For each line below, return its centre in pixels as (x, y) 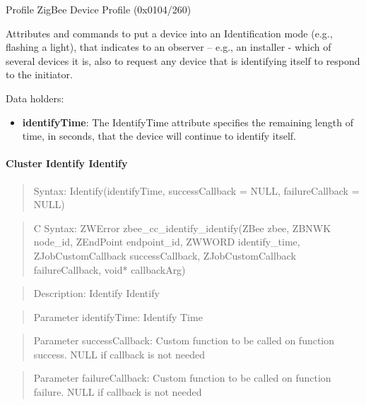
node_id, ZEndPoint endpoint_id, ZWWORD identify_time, (167, 242)
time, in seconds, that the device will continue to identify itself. (159, 136)
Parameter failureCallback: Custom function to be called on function (182, 378)
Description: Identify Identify (96, 293)
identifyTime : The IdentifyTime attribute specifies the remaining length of (188, 122)
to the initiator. (39, 74)
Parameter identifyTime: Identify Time (118, 316)
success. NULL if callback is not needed (119, 354)
